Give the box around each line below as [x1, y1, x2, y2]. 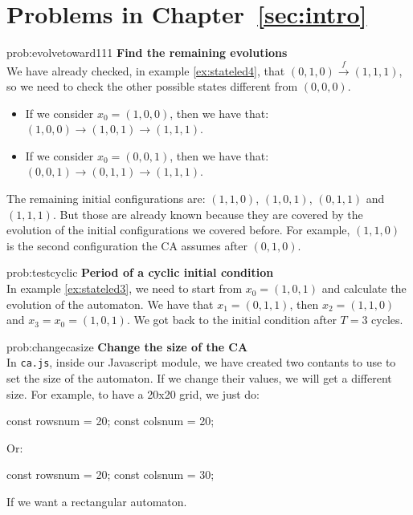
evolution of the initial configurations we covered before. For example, [6, 221, 350, 238]
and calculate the [321, 280, 407, 297]
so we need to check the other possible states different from [6, 78, 298, 95]
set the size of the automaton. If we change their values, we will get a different [6, 370, 392, 387]
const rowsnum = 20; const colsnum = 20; [6, 412, 215, 429]
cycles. [371, 311, 403, 328]
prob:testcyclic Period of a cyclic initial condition [6, 264, 274, 281]
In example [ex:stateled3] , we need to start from [6, 280, 243, 297]
